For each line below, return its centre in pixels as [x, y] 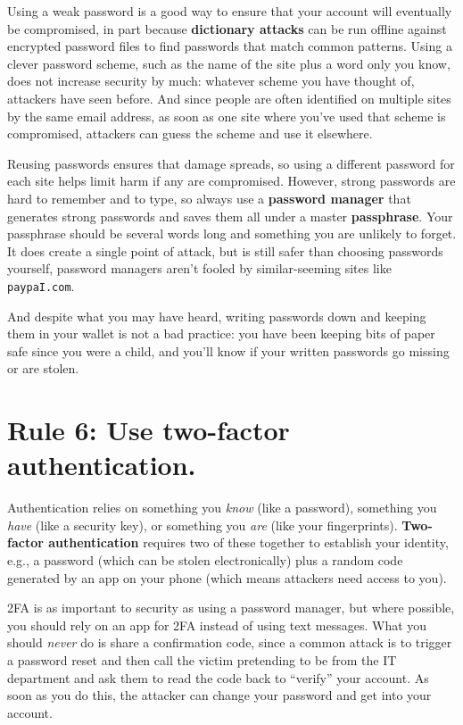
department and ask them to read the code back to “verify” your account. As [218, 677]
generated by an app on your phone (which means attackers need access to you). [227, 577]
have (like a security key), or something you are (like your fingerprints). [203, 525]
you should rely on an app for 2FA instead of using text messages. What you [217, 625]
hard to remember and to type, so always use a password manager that [209, 198]
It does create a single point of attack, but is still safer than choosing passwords [225, 250]
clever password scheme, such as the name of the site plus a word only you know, [229, 63]
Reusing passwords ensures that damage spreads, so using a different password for [231, 163]
